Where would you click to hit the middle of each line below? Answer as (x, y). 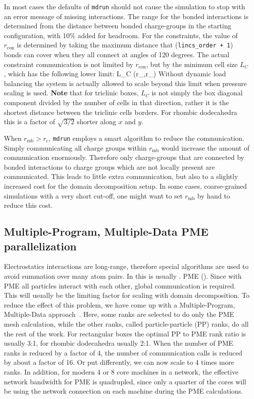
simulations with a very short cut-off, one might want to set (93, 195)
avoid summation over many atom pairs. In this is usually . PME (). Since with (123, 276)
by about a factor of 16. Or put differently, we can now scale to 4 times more (119, 362)
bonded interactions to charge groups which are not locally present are (109, 166)
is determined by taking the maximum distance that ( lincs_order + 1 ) (125, 45)
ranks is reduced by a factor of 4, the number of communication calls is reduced (123, 352)
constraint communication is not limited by (69, 64)
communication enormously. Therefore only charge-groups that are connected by (124, 157)
